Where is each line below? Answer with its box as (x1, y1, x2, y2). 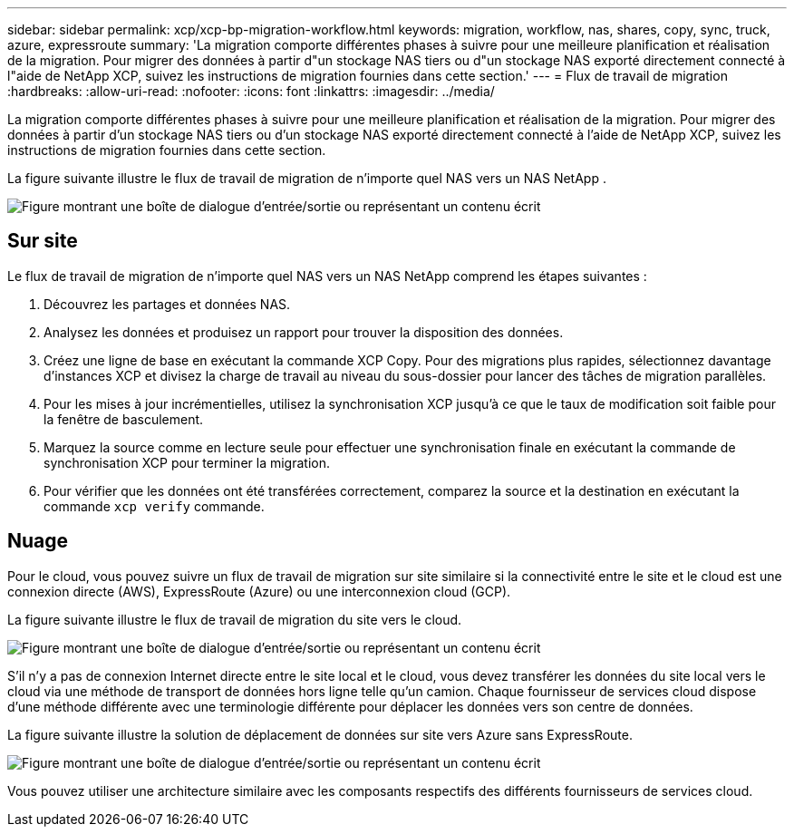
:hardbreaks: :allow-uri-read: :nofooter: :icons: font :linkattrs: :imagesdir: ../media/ (7, 83, 495, 99)
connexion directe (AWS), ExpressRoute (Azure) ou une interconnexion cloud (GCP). (7, 583, 511, 599)
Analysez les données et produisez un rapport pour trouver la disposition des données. (44, 324, 564, 340)
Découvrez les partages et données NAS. (44, 296, 291, 312)
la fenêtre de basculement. (44, 411, 204, 427)
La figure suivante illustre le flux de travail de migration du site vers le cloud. (7, 611, 462, 627)
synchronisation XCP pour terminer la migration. (44, 454, 330, 470)
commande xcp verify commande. (44, 498, 265, 514)
